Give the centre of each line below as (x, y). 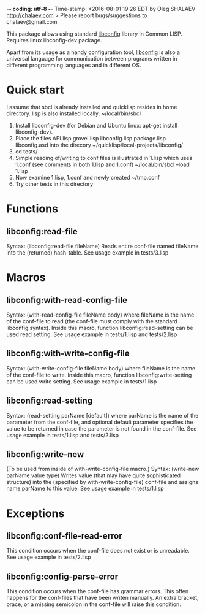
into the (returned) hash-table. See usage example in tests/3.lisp (88, 252)
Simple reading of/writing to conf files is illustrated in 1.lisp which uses (104, 158)
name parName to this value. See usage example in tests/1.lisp (85, 489)
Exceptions (35, 513)
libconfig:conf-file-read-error (64, 536)
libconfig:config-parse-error (62, 576)
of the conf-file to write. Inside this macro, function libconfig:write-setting (99, 375)
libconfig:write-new (45, 454)
